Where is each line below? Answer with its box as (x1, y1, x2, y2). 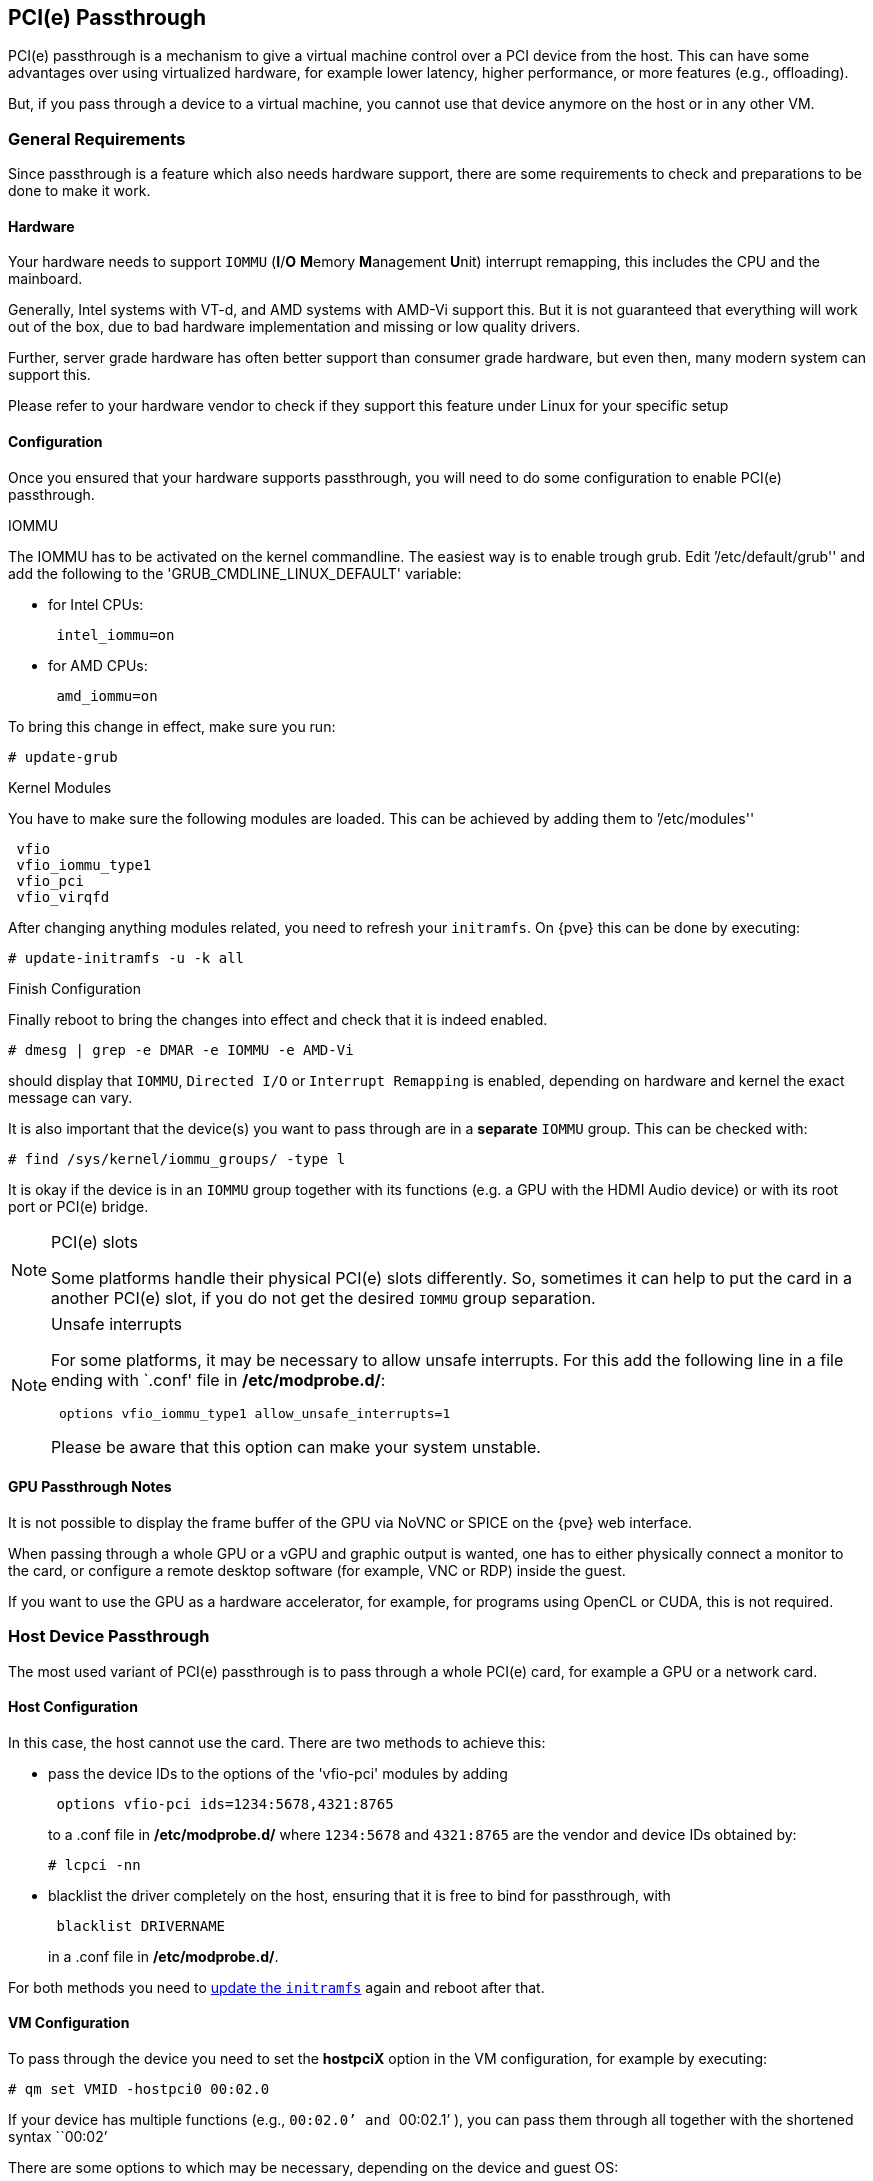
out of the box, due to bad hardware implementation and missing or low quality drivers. (8, 318, 581, 336)
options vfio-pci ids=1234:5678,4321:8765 (56, 1795, 394, 1812)
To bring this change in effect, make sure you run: (8, 717, 336, 735)
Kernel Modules (8, 778, 112, 796)
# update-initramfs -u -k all (8, 949, 245, 966)
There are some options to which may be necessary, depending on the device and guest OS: (8, 2159, 619, 2177)
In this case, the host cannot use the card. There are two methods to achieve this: (8, 1733, 546, 1751)
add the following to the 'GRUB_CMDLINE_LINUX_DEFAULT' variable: (8, 564, 462, 582)
